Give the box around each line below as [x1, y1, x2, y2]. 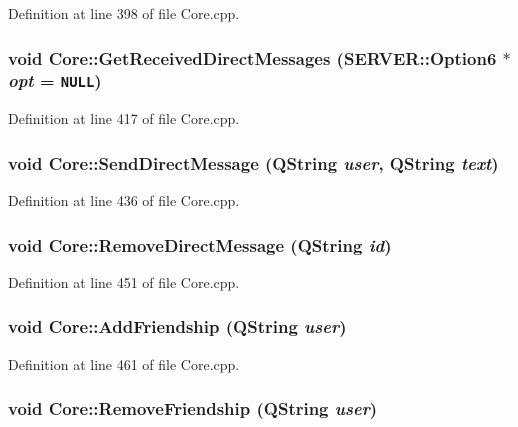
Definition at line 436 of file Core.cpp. [8, 190, 240, 211]
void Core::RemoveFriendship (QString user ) [8, 396, 378, 421]
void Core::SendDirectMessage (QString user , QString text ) [8, 150, 499, 175]
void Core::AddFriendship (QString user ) [8, 314, 347, 339]
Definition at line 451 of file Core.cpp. [8, 271, 240, 292]
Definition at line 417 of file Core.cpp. [8, 108, 240, 129]
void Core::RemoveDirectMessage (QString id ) [8, 232, 392, 257]
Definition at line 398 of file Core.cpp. [8, 3, 240, 23]
